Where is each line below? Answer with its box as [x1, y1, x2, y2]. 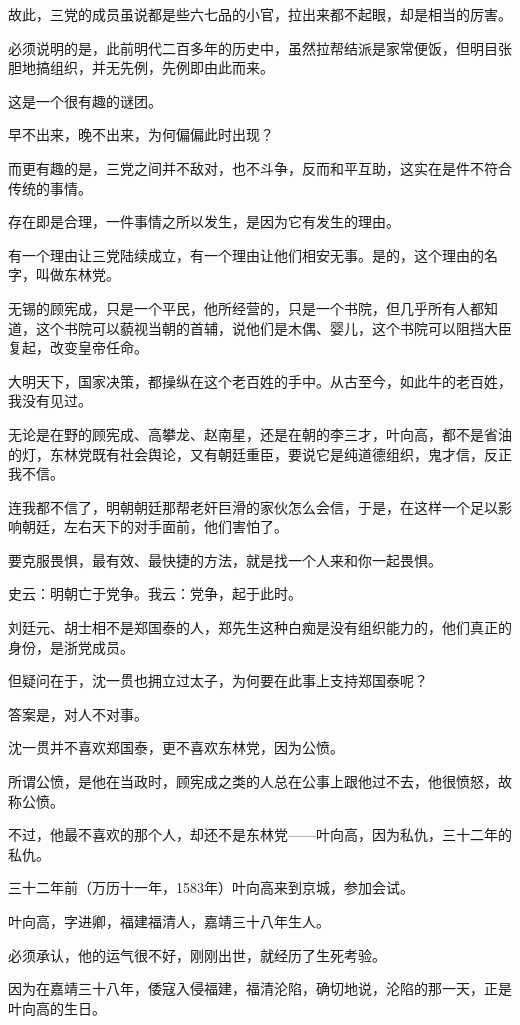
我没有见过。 [8, 390, 92, 411]
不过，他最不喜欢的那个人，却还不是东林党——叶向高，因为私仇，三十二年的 [8, 824, 512, 845]
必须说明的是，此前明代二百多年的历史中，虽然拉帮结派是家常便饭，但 [8, 37, 470, 58]
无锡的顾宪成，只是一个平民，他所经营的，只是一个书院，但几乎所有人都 [8, 297, 484, 318]
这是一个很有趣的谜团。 [8, 90, 162, 111]
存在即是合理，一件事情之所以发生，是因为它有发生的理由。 [8, 211, 400, 232]
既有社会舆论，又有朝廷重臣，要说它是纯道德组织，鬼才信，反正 [91, 443, 512, 464]
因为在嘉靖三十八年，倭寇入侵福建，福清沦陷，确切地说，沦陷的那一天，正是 [8, 978, 512, 999]
